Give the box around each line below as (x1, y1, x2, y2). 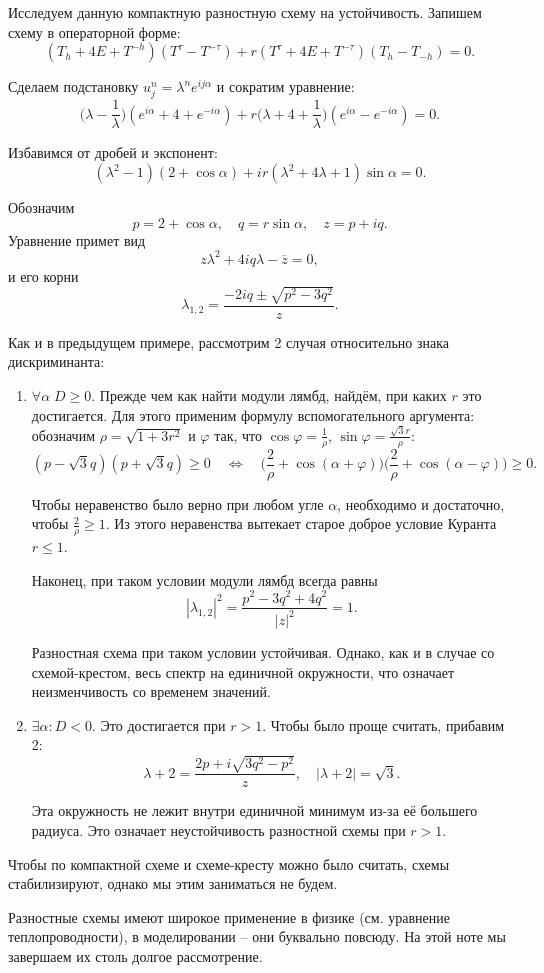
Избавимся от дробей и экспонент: (8, 142, 218, 163)
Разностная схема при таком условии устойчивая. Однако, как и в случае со (31, 641, 495, 662)
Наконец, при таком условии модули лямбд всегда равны (31, 569, 378, 590)
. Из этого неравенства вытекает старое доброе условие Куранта (105, 513, 497, 534)
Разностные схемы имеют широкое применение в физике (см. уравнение (8, 906, 450, 927)
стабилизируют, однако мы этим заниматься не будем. (8, 873, 338, 894)
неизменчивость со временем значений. (31, 681, 271, 702)
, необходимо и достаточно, (337, 493, 505, 514)
